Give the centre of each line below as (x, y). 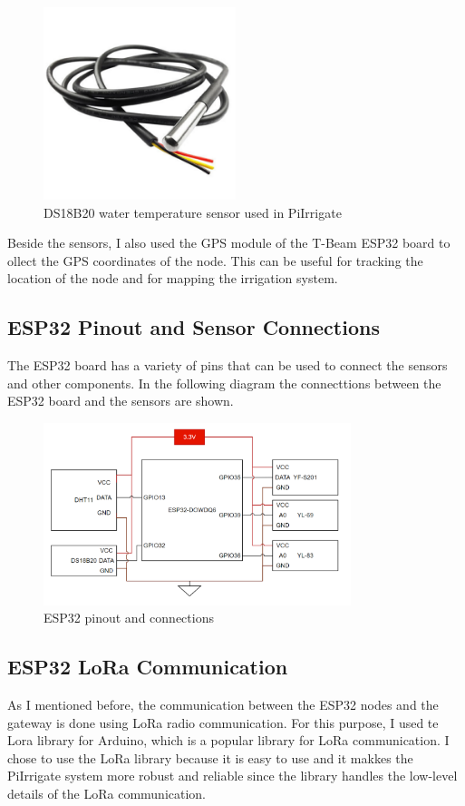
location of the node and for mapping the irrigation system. (173, 278)
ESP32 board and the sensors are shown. (121, 401)
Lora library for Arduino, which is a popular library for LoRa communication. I (228, 740)
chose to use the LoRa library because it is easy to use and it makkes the (210, 757)
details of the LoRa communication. (107, 794)
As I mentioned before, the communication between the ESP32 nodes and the (223, 705)
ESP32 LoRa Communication (148, 667)
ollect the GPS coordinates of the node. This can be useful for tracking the (215, 260)
